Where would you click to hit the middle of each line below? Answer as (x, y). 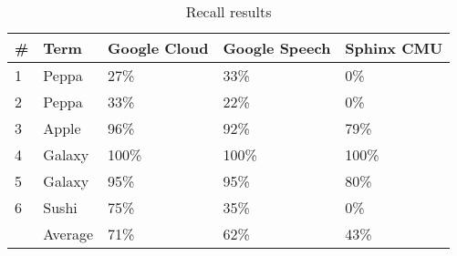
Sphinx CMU (394, 48)
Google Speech (277, 48)
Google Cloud (158, 48)
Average (68, 234)
